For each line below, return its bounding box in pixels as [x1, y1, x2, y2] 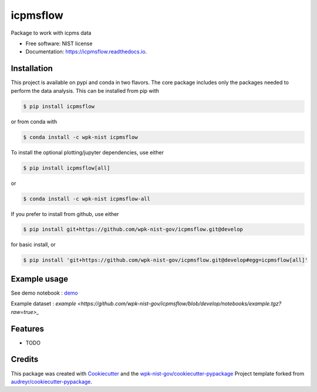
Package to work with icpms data [11, 29, 92, 36]
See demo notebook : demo [11, 289, 79, 296]
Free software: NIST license [25, 40, 93, 47]
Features [11, 323, 44, 334]
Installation [11, 63, 53, 73]
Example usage [11, 273, 69, 284]
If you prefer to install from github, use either [11, 210, 120, 217]
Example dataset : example [11, 300, 76, 307]
